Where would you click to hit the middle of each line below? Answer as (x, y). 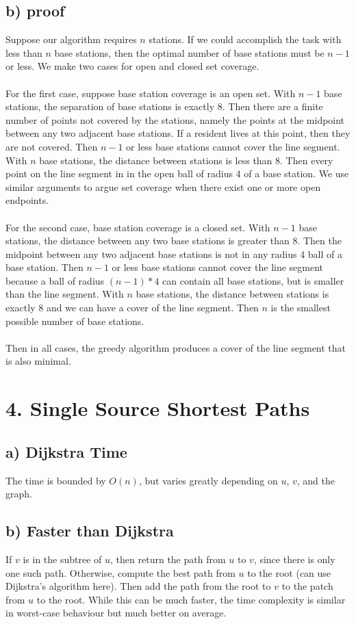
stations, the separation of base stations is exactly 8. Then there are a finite (164, 106)
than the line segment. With (65, 294)
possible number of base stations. (75, 321)
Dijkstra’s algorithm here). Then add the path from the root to (138, 586)
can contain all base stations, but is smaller (253, 280)
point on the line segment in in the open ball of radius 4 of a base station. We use (177, 173)
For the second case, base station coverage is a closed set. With (138, 227)
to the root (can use (289, 572)
